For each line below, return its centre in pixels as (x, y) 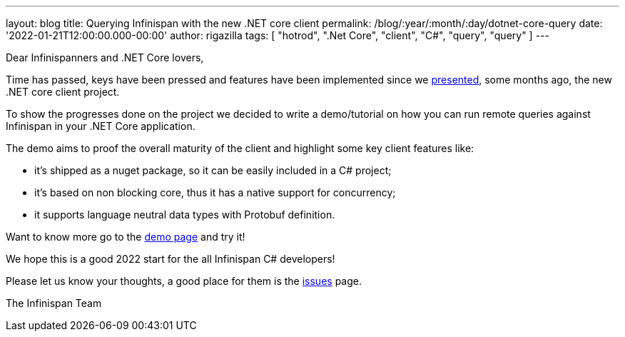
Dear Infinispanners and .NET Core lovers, (105, 57)
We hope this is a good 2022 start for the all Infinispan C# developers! (171, 259)
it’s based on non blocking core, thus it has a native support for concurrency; (215, 192)
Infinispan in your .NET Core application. (101, 126)
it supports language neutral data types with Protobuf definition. (185, 215)
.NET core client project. (63, 92)
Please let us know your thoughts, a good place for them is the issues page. (184, 281)
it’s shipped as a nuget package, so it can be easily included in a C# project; (213, 170)
